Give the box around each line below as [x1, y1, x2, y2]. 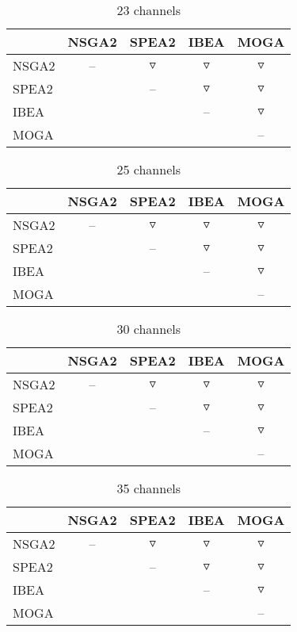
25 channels [116, 160, 181, 178]
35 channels [116, 479, 181, 497]
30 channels [116, 320, 181, 338]
